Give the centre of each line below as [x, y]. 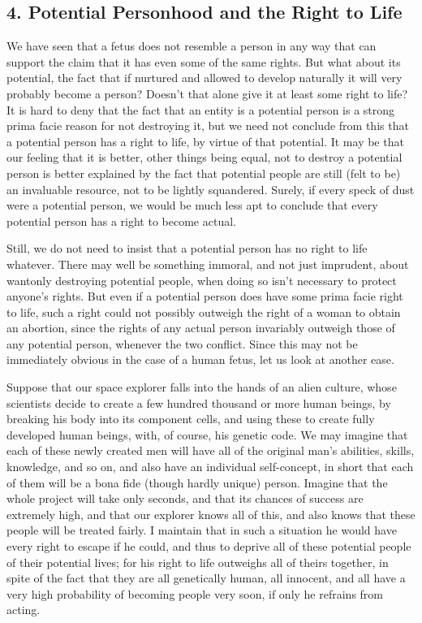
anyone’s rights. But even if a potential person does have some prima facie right [205, 296]
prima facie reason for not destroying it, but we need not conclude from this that [208, 125]
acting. [24, 610]
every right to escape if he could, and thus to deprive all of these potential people [209, 546]
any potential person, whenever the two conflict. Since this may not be [182, 343]
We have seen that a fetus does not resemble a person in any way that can [192, 46]
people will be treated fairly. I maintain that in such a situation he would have [202, 530]
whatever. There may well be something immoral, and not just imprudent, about [208, 264]
